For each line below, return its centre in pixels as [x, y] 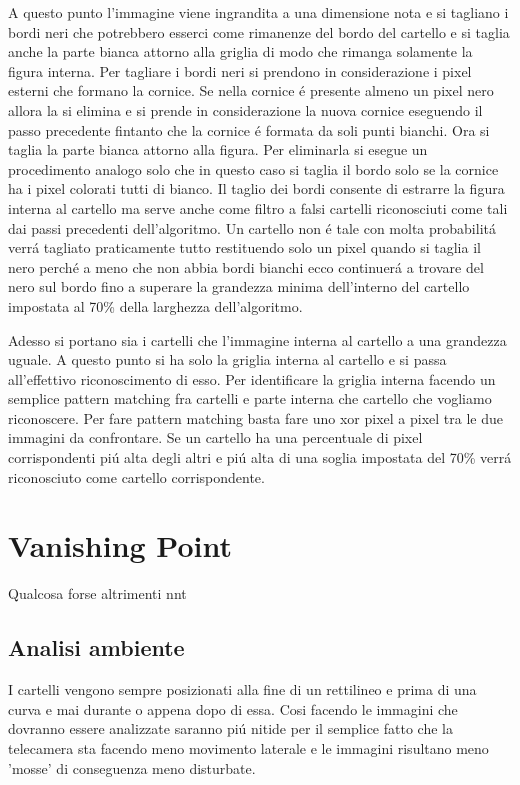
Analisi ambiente [96, 647]
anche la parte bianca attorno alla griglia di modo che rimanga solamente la [240, 51]
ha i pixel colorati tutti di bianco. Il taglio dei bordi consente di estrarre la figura [256, 188]
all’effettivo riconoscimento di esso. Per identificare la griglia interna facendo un [252, 378]
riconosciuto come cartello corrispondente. [136, 476]
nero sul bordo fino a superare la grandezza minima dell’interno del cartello [239, 286]
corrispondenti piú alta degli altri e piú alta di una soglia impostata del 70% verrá [260, 457]
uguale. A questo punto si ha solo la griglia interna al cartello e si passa [227, 359]
